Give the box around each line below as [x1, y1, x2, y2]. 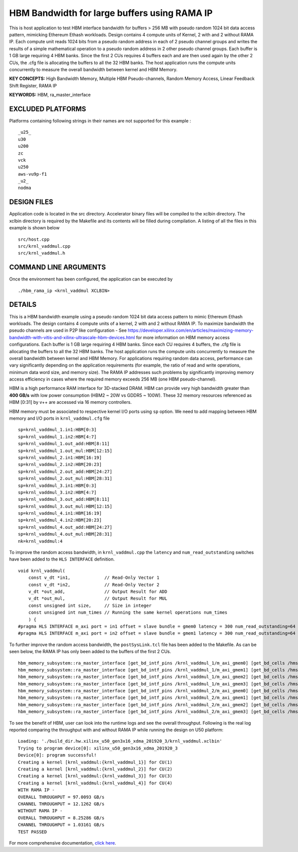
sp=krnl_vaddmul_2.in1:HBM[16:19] [18, 455, 102, 460]
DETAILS [9, 300, 37, 309]
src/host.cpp [18, 236, 50, 242]
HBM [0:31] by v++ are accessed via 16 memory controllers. [9, 399, 132, 405]
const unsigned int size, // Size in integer [28, 602, 151, 608]
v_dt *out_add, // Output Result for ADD [28, 589, 167, 594]
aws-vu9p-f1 [18, 171, 47, 177]
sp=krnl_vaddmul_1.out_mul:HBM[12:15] [18, 448, 113, 454]
